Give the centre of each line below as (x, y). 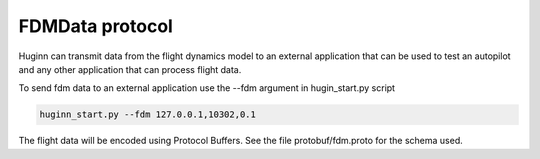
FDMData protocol (96, 26)
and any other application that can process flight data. (130, 69)
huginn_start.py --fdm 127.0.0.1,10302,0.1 (148, 114)
